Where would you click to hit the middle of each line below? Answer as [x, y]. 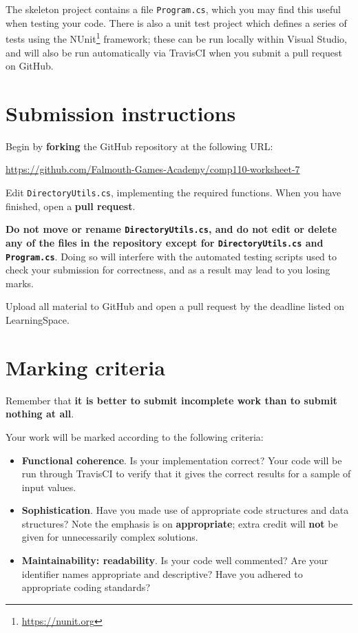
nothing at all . [40, 414]
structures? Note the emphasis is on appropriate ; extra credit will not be [180, 523]
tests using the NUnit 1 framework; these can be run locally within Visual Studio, [176, 38]
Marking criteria [85, 367]
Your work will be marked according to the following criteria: [135, 436]
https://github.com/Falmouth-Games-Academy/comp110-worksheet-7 [153, 169]
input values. [49, 487]
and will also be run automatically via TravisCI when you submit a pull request [174, 52]
